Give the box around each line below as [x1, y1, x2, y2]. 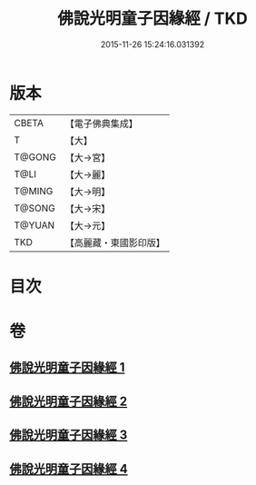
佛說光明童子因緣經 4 [9, 460, 129, 477]
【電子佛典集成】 [64, 117, 138, 130]
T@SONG [14, 202, 56, 214]
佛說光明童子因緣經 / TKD [57, 8, 248, 29]
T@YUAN [14, 219, 55, 232]
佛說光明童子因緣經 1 [9, 360, 125, 375]
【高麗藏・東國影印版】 [64, 236, 165, 249]
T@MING [14, 184, 54, 197]
